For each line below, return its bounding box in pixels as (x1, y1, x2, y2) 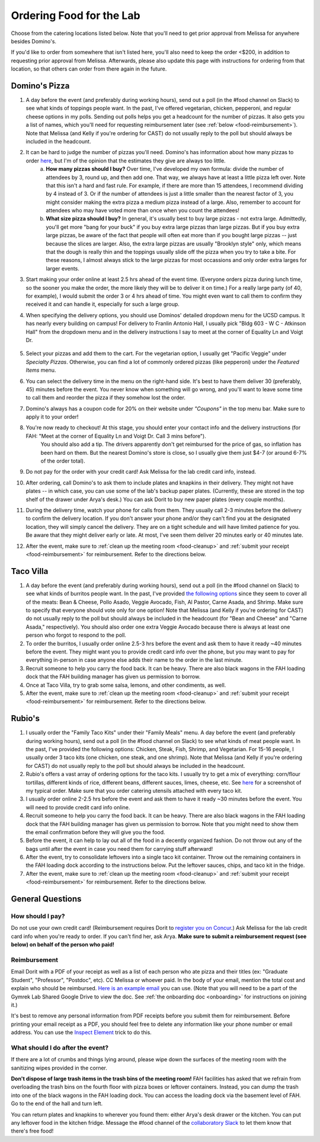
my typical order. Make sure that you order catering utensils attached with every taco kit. (25, 787, 242, 794)
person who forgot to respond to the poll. (25, 631, 127, 639)
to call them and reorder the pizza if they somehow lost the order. (25, 394, 186, 401)
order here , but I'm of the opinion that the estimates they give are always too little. (25, 157, 226, 164)
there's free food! (11, 1127, 54, 1135)
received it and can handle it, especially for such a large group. (25, 301, 180, 308)
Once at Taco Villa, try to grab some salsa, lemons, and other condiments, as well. (25, 681, 226, 688)
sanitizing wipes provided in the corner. (11, 1064, 108, 1071)
